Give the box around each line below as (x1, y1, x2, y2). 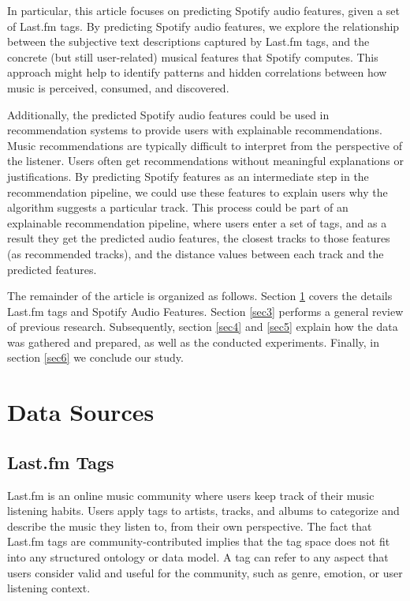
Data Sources (7, 396, 155, 428)
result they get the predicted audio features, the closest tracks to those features (7, 230, 390, 246)
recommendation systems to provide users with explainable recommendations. (7, 122, 382, 138)
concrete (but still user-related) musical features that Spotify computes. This (7, 48, 378, 65)
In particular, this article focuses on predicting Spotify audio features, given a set (7, 2, 401, 18)
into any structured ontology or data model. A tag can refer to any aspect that (7, 549, 389, 565)
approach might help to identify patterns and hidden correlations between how (7, 64, 387, 81)
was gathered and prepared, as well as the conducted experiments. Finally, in (7, 333, 379, 350)
